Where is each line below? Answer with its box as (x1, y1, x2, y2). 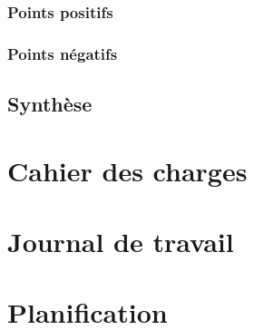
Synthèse (7, 90, 93, 118)
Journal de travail (7, 223, 234, 260)
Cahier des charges (7, 151, 248, 189)
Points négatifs (7, 42, 118, 64)
